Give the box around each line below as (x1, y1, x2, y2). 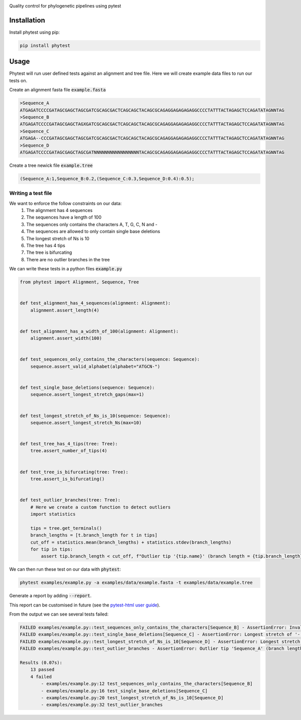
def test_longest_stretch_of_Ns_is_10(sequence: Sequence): (20, 413, 171, 419)
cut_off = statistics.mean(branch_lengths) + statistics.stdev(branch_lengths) (30, 539, 232, 545)
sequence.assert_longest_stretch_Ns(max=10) (30, 420, 142, 426)
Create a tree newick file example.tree (9, 162, 93, 168)
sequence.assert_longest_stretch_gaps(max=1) (30, 392, 144, 397)
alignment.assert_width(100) (30, 336, 102, 341)
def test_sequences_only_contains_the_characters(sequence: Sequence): (20, 357, 200, 362)
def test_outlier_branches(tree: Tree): (20, 497, 120, 503)
